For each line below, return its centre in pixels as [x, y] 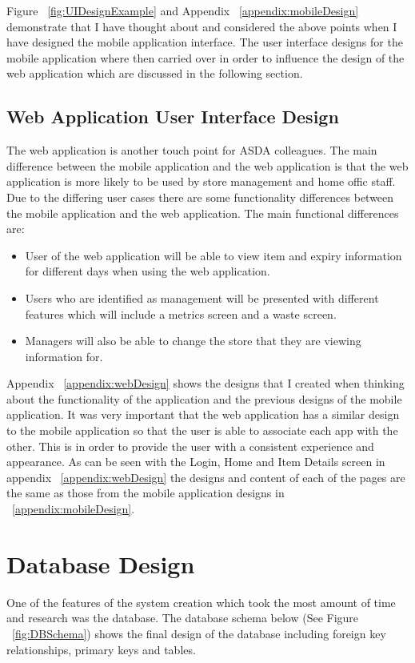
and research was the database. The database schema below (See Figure [183, 618]
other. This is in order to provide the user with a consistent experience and [190, 446]
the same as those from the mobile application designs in [146, 493]
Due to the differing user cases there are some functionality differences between [200, 197]
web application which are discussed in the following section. [155, 73]
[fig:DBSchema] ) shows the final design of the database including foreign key [199, 633]
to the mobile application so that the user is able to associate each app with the [202, 430]
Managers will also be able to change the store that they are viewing [193, 341]
